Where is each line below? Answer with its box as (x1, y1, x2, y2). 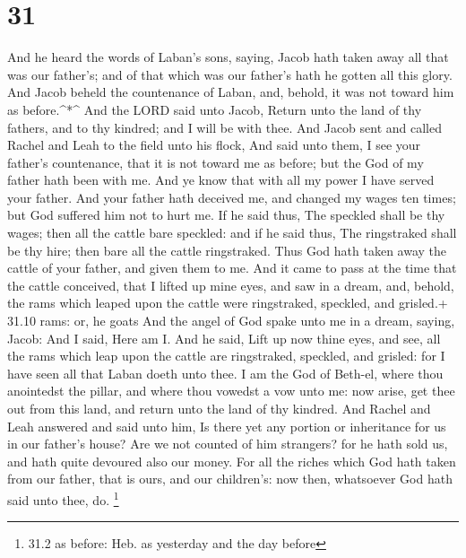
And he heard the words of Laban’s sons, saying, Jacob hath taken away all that (7, 48, 449, 66)
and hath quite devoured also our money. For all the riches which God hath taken (7, 451, 456, 470)
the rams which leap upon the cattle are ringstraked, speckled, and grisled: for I (7, 346, 445, 365)
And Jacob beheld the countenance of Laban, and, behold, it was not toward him (7, 83, 454, 101)
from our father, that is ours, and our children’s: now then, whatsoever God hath (7, 469, 453, 488)
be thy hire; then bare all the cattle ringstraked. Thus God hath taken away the (7, 240, 447, 259)
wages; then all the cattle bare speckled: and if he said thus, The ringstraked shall (7, 223, 457, 242)
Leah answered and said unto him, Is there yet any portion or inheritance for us (7, 416, 446, 435)
